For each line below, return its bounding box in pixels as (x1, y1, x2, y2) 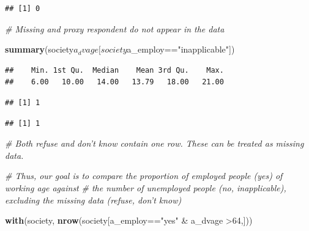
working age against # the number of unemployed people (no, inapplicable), (5, 181, 286, 194)
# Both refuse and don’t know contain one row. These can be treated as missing (5, 137, 304, 150)
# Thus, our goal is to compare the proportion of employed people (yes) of (5, 169, 283, 182)
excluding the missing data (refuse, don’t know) (5, 193, 182, 206)
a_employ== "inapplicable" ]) (127, 43, 235, 56)
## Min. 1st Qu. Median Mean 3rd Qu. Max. (5, 65, 224, 75)
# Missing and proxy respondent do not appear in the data (5, 22, 225, 35)
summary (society (5, 43, 74, 56)
